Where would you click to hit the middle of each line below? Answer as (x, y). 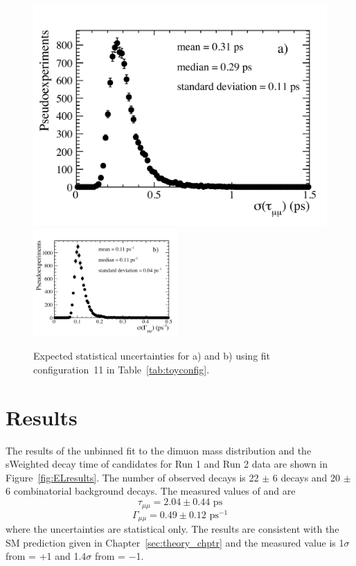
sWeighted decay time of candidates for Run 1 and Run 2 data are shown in (167, 464)
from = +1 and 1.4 (46, 556)
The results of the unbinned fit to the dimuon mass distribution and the (159, 450)
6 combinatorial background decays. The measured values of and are (151, 491)
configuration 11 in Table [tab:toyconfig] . (122, 369)
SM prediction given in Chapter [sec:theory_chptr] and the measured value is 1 (175, 542)
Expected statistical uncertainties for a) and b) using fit (152, 356)
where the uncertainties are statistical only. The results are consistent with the (172, 529)
